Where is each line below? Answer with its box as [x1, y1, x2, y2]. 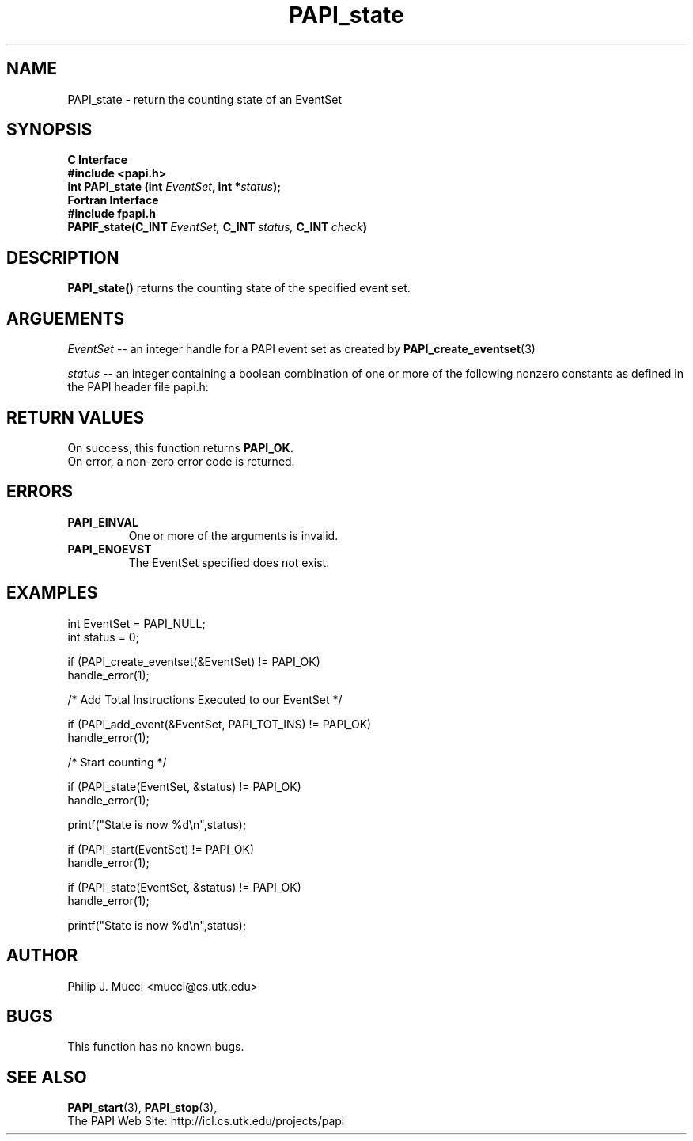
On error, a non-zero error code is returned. [67, 454, 295, 468]
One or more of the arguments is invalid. [128, 528, 339, 542]
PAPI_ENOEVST [67, 542, 152, 556]
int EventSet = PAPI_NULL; [67, 616, 206, 630]
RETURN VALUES [6, 407, 145, 428]
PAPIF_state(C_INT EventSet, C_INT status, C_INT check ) [67, 220, 368, 234]
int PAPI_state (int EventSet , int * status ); [67, 180, 281, 194]
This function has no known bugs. [67, 1040, 244, 1054]
